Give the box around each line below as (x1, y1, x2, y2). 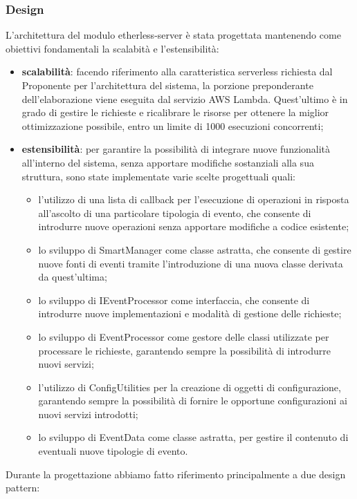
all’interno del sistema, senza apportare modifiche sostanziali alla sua (21, 155, 314, 169)
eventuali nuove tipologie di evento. (38, 444, 188, 458)
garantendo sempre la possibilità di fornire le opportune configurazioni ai (38, 393, 347, 408)
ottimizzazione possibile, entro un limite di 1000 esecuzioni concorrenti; (21, 118, 324, 133)
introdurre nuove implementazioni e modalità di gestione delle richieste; (38, 306, 342, 321)
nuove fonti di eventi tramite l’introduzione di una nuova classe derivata (38, 256, 343, 270)
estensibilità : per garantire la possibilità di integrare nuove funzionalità (21, 142, 331, 156)
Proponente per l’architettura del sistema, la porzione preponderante (21, 78, 313, 92)
